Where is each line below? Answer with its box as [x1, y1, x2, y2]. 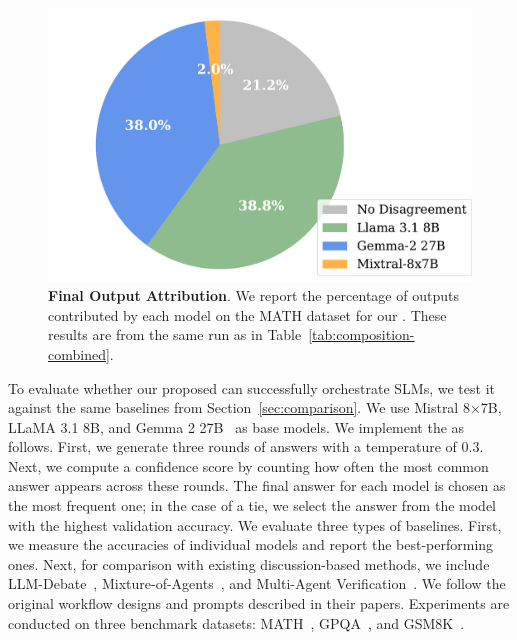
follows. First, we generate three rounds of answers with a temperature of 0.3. [8, 436, 484, 457]
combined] [48, 343, 110, 364]
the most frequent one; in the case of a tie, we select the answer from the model [8, 495, 496, 516]
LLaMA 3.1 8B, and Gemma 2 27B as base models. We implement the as [8, 416, 465, 437]
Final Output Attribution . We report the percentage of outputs [48, 285, 459, 306]
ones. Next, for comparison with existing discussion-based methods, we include [8, 553, 490, 574]
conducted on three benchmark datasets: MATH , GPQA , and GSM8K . [8, 612, 465, 633]
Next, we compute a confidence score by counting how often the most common [8, 455, 489, 476]
